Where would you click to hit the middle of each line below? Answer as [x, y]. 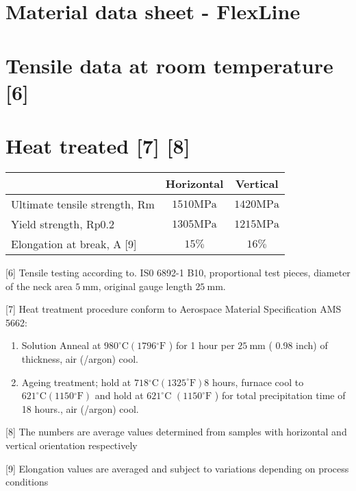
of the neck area [39, 286]
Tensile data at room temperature [169, 65]
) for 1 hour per [202, 345]
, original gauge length [145, 286]
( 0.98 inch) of [298, 345]
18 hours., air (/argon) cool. [80, 408]
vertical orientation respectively [72, 445]
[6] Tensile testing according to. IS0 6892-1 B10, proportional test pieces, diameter [178, 273]
